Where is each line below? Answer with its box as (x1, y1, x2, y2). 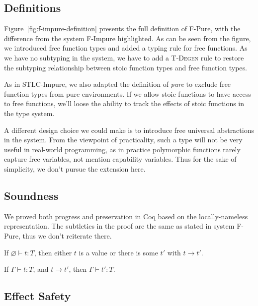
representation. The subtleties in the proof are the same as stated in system (4, 221, 235, 231)
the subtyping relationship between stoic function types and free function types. (4, 62, 247, 72)
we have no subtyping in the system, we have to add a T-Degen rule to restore (4, 52, 244, 62)
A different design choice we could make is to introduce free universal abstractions (4, 124, 254, 135)
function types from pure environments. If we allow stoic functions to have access (4, 88, 251, 99)
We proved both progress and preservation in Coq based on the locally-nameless (4, 211, 248, 221)
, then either (34, 247, 72, 257)
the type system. (4, 108, 55, 118)
